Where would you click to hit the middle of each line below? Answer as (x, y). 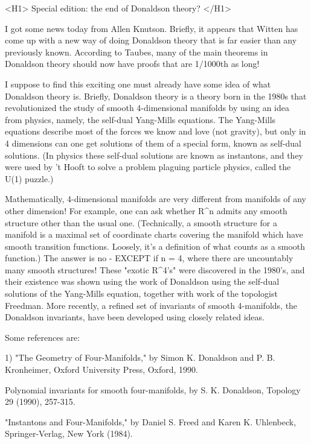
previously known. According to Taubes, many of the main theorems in (136, 52)
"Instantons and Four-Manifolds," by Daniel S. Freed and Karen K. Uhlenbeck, (151, 421)
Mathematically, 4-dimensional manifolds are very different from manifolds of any (155, 199)
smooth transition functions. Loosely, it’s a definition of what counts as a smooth (155, 246)
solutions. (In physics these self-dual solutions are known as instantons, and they (154, 155)
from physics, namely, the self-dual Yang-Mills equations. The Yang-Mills (140, 119)
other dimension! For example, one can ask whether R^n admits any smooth (146, 210)
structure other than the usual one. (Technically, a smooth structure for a (141, 222)
